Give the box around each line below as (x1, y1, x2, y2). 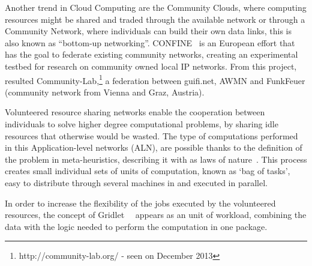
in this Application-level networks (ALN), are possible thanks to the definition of (5, 141, 302, 154)
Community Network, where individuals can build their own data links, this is (5, 25, 292, 37)
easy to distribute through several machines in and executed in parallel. (5, 176, 268, 189)
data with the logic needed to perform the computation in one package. (5, 220, 268, 232)
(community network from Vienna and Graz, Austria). (5, 85, 205, 98)
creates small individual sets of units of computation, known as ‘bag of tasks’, (5, 165, 290, 177)
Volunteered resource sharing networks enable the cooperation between (5, 106, 265, 118)
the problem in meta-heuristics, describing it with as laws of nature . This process (5, 153, 307, 165)
